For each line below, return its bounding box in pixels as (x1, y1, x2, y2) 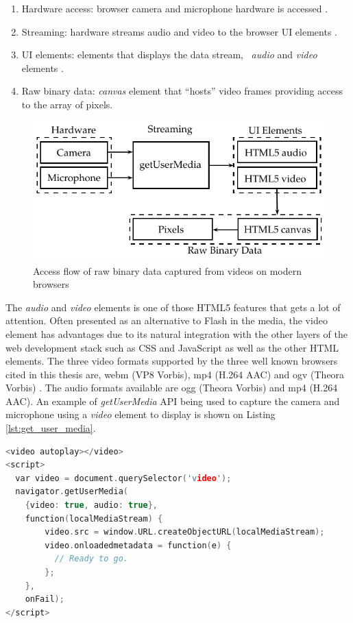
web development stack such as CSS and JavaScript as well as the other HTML (5, 340, 339, 354)
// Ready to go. (54, 554, 128, 564)
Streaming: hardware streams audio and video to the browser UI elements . (21, 24, 337, 38)
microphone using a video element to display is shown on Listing (5, 407, 276, 422)
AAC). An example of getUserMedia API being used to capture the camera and (5, 393, 340, 408)
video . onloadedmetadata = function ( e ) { (45, 540, 232, 550)
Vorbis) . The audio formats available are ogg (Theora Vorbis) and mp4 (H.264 (5, 380, 338, 395)
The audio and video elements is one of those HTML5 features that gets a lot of (5, 300, 341, 314)
